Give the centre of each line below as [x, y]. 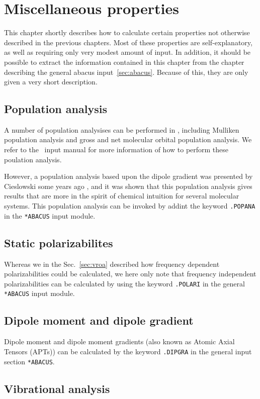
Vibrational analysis [57, 388]
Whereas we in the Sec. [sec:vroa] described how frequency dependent [112, 264]
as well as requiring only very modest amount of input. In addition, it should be [127, 52]
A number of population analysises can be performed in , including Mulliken [122, 129]
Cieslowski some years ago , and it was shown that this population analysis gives [128, 186]
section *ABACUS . [29, 361]
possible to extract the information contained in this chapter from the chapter [124, 62]
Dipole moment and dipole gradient [99, 320]
